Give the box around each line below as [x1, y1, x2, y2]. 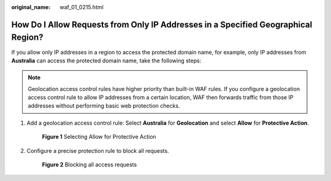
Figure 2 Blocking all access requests [42, 161, 137, 168]
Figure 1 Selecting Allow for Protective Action [42, 133, 156, 141]
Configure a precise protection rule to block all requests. [26, 147, 169, 154]
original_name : [11, 4, 51, 10]
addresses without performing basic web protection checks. [28, 102, 180, 109]
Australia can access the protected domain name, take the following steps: [11, 57, 202, 64]
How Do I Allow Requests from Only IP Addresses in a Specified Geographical [11, 19, 313, 30]
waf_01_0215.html [59, 4, 104, 10]
